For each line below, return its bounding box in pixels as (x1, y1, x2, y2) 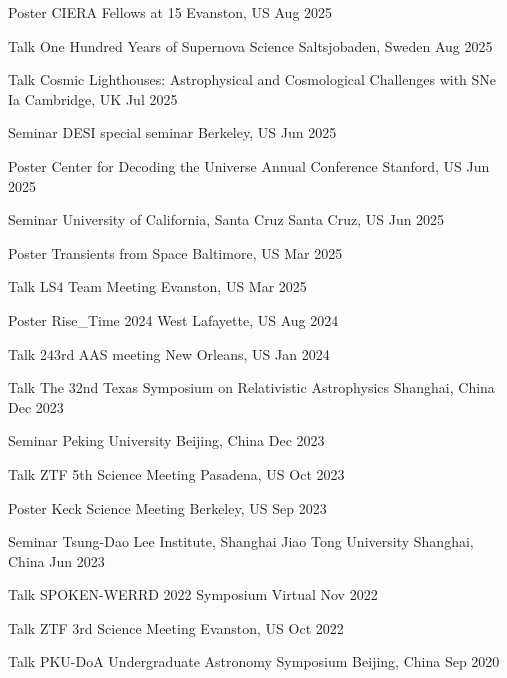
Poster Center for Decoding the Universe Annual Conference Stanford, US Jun (8, 155, 490, 176)
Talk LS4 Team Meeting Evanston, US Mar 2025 (8, 276, 307, 297)
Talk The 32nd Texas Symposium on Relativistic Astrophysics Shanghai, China (8, 377, 495, 398)
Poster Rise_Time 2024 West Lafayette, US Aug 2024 (8, 309, 339, 330)
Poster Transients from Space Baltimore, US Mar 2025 (8, 242, 343, 263)
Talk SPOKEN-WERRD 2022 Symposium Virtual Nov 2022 (8, 584, 378, 605)
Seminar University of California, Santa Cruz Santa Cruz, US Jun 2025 (8, 209, 445, 230)
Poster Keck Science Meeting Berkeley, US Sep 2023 (8, 497, 327, 518)
